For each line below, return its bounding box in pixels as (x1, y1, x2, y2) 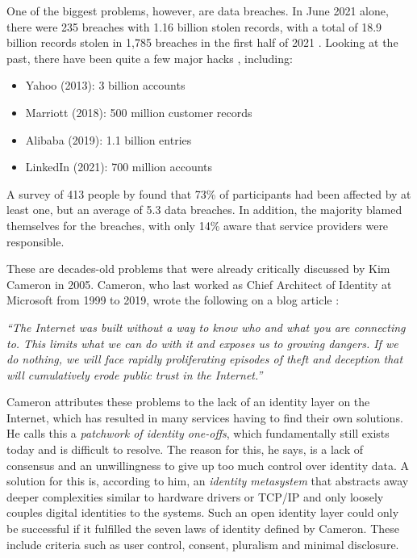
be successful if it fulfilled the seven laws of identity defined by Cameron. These (6, 520, 399, 537)
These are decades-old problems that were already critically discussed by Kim (6, 260, 390, 277)
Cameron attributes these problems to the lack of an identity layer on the (6, 393, 370, 410)
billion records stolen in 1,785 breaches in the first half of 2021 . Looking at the (6, 34, 398, 51)
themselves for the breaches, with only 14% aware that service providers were (6, 216, 389, 233)
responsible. (6, 233, 65, 250)
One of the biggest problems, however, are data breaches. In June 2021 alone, (6, 2, 389, 19)
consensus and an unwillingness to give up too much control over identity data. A (6, 456, 410, 473)
